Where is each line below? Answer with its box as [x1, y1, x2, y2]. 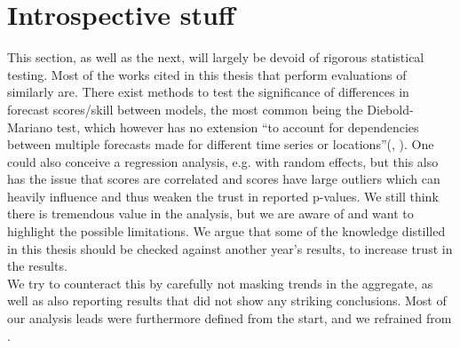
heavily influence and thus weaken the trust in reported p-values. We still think [7, 186, 439, 205]
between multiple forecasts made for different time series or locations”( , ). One [7, 135, 434, 154]
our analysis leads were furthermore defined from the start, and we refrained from [7, 309, 452, 328]
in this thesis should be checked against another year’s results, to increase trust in [7, 239, 453, 257]
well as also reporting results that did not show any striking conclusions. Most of [7, 291, 447, 310]
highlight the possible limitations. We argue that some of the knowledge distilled [7, 222, 446, 241]
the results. [7, 257, 67, 275]
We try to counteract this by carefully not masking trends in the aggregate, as [7, 273, 433, 292]
